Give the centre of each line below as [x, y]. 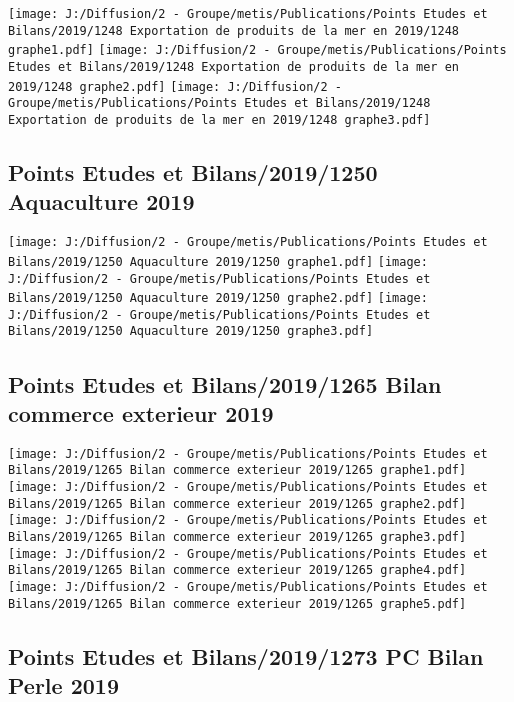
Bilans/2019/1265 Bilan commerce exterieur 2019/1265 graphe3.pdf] [237, 537]
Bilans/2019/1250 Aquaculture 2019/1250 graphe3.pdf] [191, 331]
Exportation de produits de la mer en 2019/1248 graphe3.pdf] [219, 119]
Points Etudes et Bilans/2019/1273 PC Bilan [246, 655]
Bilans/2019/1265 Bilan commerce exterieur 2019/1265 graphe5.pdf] [237, 603]
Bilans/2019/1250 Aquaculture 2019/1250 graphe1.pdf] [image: [218, 261]
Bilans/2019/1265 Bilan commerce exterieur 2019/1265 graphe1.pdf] [237, 470]
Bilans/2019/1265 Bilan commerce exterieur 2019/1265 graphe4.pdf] [237, 570]
